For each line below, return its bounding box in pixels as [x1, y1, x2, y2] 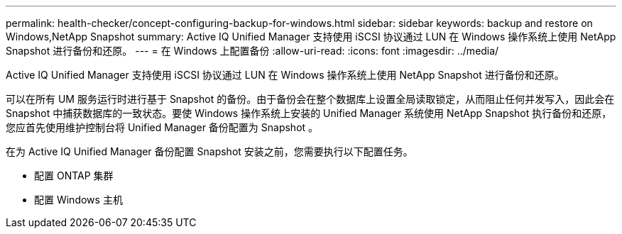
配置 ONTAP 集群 [34, 169, 114, 182]
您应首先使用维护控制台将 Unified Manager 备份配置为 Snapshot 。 [6, 121, 319, 133]
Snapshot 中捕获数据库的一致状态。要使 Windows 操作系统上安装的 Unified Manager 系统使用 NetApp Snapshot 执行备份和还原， [6, 107, 612, 119]
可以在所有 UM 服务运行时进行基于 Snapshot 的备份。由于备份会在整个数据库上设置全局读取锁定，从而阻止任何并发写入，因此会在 [6, 93, 615, 105]
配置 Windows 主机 [34, 194, 123, 206]
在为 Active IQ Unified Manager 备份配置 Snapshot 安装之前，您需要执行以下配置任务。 [6, 145, 413, 157]
